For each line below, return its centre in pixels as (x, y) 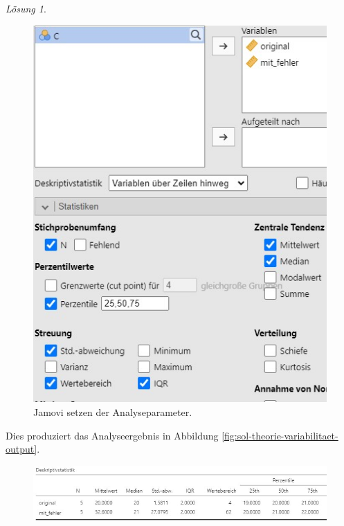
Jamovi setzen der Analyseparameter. (113, 411)
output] (21, 449)
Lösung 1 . (26, 8)
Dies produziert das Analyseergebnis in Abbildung (112, 435)
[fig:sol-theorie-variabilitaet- (280, 435)
